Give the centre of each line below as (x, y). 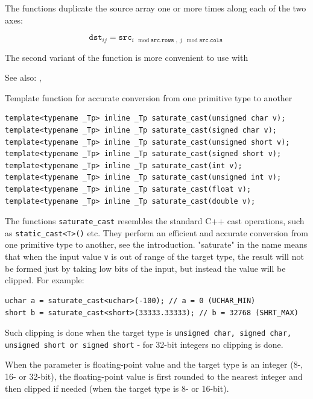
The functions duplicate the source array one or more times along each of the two (156, 8)
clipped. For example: (45, 280)
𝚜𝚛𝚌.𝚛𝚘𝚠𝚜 (162, 40)
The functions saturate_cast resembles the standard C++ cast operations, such (155, 221)
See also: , (23, 77)
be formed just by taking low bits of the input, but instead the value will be (145, 268)
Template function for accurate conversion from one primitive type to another (149, 97)
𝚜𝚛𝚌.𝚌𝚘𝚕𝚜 (211, 40)
